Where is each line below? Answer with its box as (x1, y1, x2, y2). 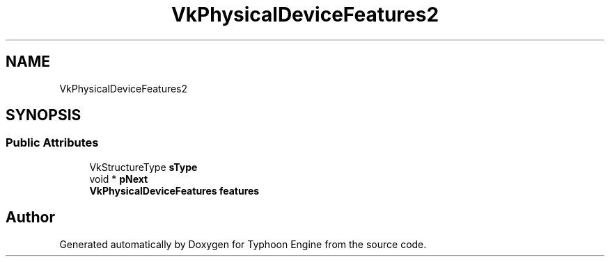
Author (6, 208, 55, 227)
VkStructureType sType (89, 161, 198, 173)
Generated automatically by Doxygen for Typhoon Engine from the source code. (59, 238, 427, 250)
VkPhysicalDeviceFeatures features (89, 184, 260, 197)
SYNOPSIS (6, 106, 81, 124)
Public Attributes (6, 136, 99, 150)
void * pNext (89, 172, 148, 185)
